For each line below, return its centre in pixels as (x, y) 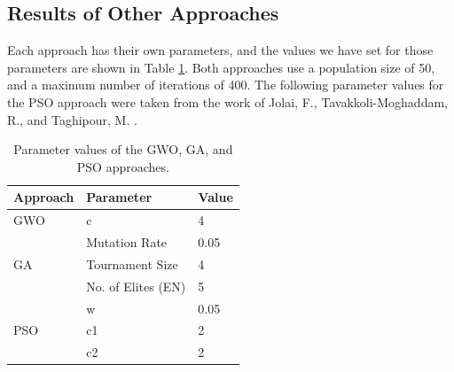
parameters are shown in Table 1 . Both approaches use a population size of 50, (221, 67)
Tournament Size (132, 263)
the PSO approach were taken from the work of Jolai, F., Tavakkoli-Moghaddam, (227, 101)
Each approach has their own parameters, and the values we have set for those (220, 50)
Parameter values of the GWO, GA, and (123, 149)
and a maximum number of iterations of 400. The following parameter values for (226, 85)
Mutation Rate (127, 242)
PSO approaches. (123, 166)
